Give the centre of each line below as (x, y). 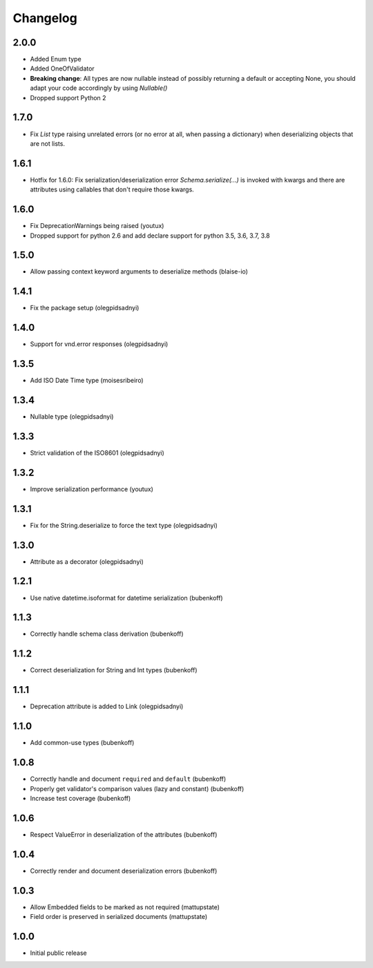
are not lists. (48, 143)
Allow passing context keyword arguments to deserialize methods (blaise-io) (139, 272)
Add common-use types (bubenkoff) (82, 743)
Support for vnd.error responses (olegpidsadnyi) (99, 344)
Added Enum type (56, 59)
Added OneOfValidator (62, 68)
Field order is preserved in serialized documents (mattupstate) (119, 917)
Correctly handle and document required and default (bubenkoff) (128, 779)
